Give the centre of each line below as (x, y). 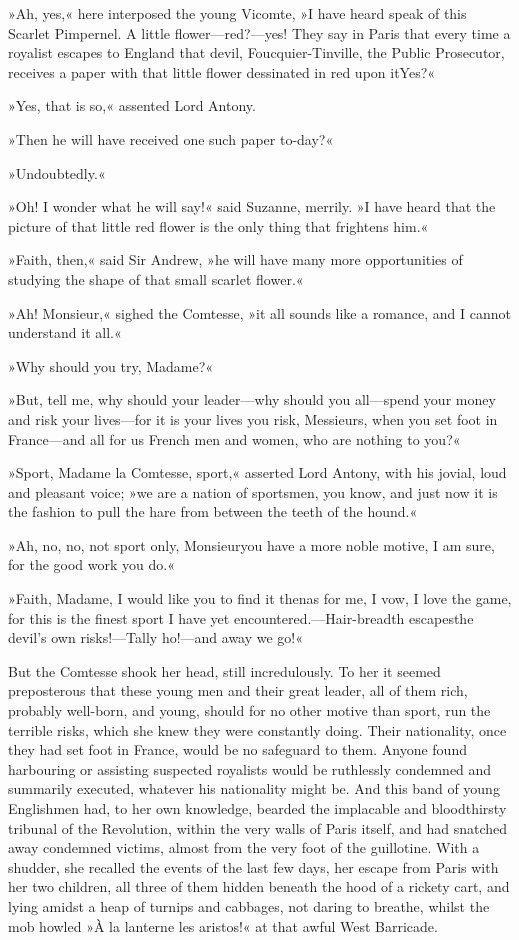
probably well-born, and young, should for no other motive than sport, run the (249, 710)
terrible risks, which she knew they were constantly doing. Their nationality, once (257, 729)
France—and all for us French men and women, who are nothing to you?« (234, 438)
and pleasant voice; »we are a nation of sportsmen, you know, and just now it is (253, 491)
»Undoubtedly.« (57, 172)
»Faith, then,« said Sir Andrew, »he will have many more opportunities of (235, 259)
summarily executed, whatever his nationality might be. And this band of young (254, 788)
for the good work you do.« (91, 564)
